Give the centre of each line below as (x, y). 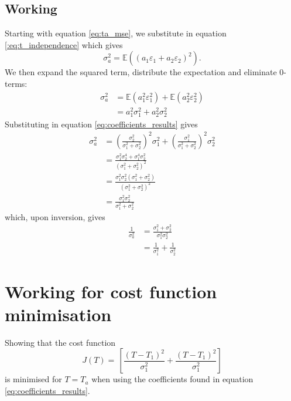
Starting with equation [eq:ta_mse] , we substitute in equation (116, 33)
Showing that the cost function (60, 342)
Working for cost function (111, 291)
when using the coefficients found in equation (172, 379)
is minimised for (33, 379)
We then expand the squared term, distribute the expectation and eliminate (141, 72)
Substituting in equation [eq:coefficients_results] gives (101, 124)
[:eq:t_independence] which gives (64, 44)
